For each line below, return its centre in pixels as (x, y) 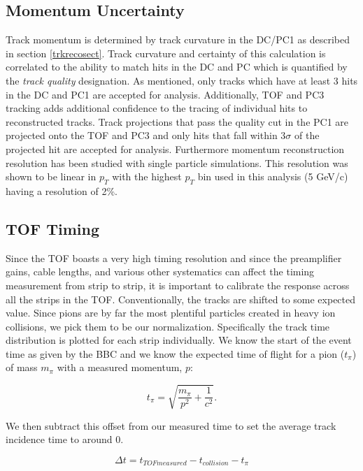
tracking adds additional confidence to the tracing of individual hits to (157, 108)
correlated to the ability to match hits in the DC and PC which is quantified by (177, 67)
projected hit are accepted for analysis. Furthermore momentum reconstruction (175, 148)
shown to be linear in (51, 176)
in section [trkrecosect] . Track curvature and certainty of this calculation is (166, 53)
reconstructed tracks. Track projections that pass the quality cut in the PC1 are (177, 121)
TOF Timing (53, 228)
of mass (22, 367)
